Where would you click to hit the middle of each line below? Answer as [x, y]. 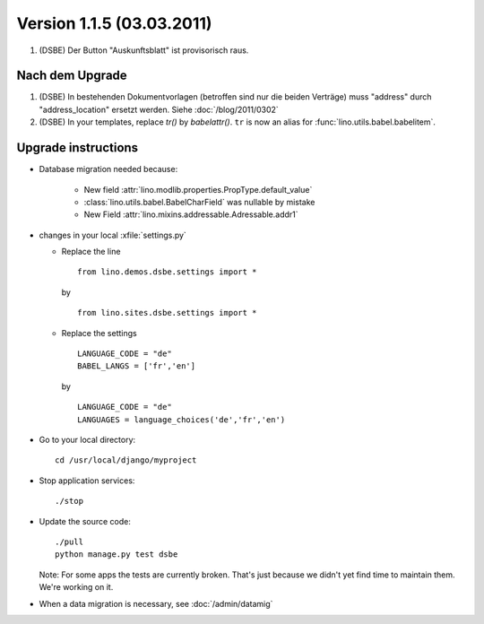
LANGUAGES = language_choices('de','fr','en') [181, 420]
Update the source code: [85, 521]
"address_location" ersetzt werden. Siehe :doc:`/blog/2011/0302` [159, 109]
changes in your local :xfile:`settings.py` [113, 235]
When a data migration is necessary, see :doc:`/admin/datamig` [156, 603]
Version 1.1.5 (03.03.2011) [114, 23]
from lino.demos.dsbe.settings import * [167, 272]
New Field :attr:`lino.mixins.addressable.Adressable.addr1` [191, 214]
